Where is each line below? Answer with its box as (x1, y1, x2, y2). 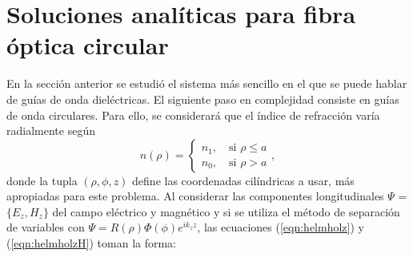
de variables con (6, 219, 85, 235)
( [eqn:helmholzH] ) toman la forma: (6, 235, 177, 251)
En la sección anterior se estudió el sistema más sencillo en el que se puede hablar (6, 75, 407, 92)
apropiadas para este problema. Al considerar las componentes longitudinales (6, 188, 384, 204)
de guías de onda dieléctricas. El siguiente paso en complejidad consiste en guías (6, 90, 399, 107)
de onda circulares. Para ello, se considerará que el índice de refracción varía (6, 106, 380, 123)
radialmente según (6, 122, 95, 139)
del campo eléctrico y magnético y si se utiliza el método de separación (52, 203, 400, 219)
